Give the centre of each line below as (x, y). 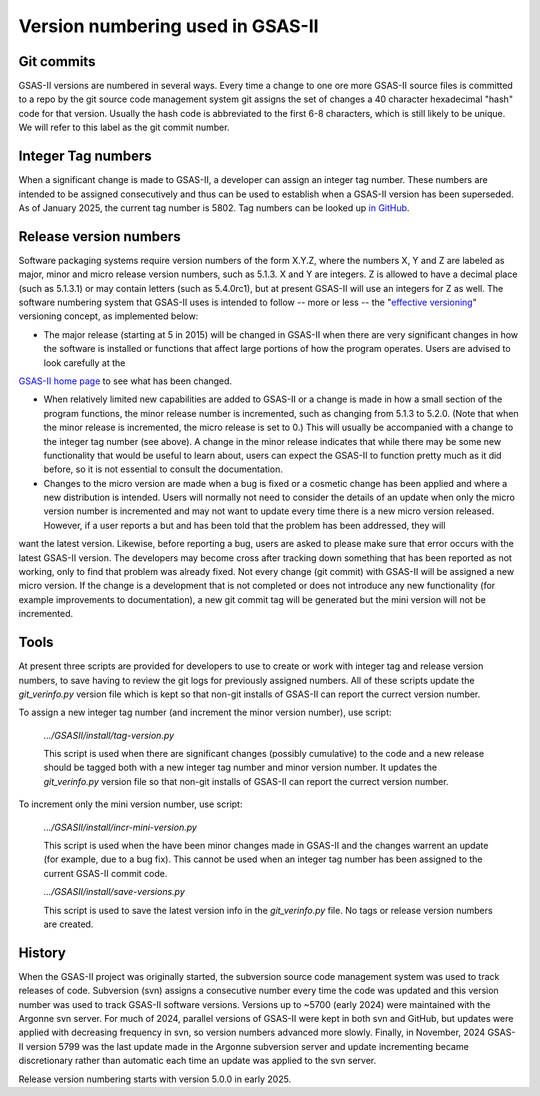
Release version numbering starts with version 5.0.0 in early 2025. (155, 1079)
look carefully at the (84, 362)
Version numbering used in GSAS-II (168, 26)
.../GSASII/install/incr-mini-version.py (120, 827)
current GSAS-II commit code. (105, 873)
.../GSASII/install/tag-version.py (109, 735)
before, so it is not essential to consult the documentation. (163, 469)
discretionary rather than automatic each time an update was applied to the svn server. (197, 1061)
